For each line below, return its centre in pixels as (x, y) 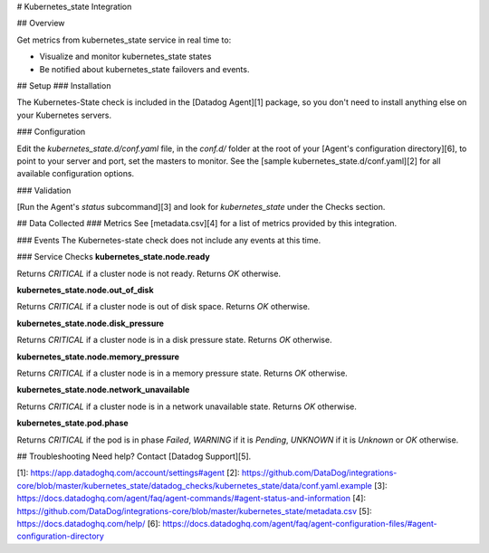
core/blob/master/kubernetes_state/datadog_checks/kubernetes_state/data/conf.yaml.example (195, 485)
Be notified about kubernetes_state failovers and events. (144, 69)
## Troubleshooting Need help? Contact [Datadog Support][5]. (134, 456)
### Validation (44, 190)
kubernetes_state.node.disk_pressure (91, 323)
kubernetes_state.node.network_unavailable (103, 390)
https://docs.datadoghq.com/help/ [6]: (89, 523)
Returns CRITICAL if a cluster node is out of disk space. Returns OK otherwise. (163, 307)
